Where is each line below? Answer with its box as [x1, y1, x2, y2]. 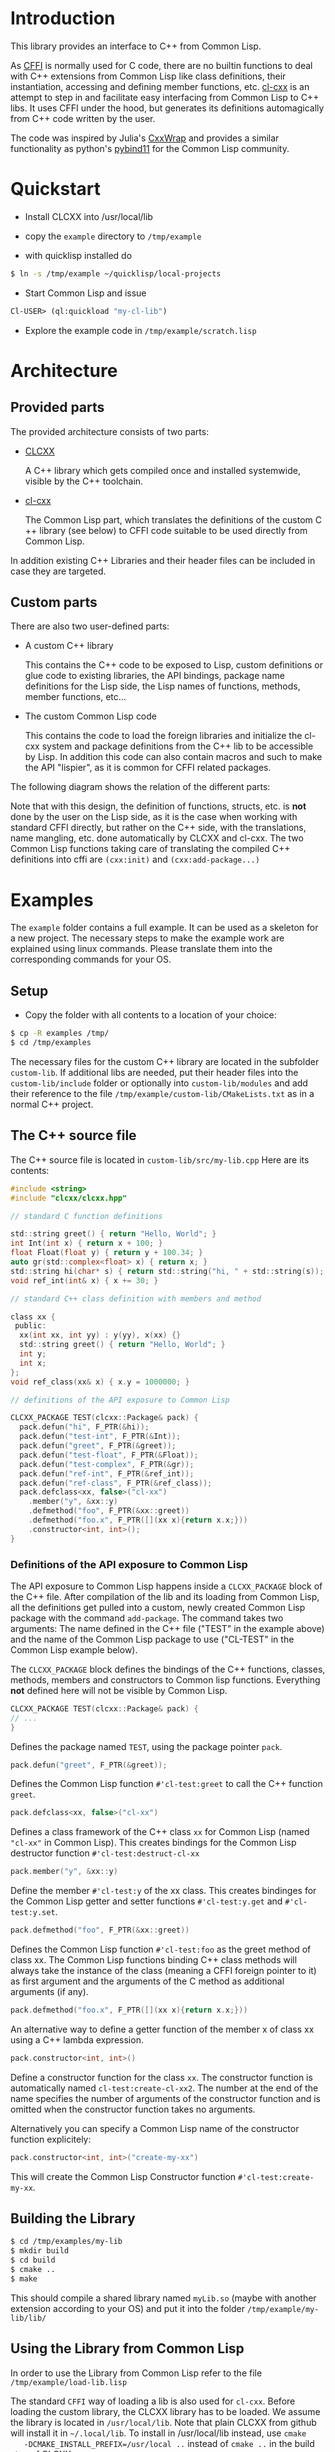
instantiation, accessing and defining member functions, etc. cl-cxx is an [10, 80, 310, 92]
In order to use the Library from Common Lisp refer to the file [10, 2367, 263, 2379]
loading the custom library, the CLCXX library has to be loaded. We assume [10, 2405, 321, 2417]
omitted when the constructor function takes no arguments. [10, 2103, 256, 2115]
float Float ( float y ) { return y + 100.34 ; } [10, 1248, 203, 1258]
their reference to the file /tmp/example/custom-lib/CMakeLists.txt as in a [10, 1087, 315, 1099]
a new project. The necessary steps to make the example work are [10, 932, 285, 944]
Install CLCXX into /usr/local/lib [24, 210, 153, 222]
